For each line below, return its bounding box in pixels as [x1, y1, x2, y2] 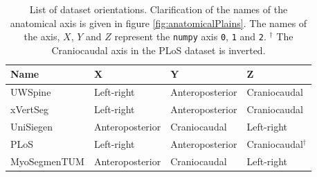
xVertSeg [10, 102, 48, 117]
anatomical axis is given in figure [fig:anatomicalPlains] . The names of [10, 15, 307, 30]
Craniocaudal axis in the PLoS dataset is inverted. [51, 42, 266, 57]
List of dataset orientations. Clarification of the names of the [29, 2, 288, 16]
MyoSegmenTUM [10, 153, 84, 168]
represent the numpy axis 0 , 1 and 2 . [114, 29, 266, 44]
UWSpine [10, 85, 51, 99]
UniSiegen [10, 119, 53, 133]
